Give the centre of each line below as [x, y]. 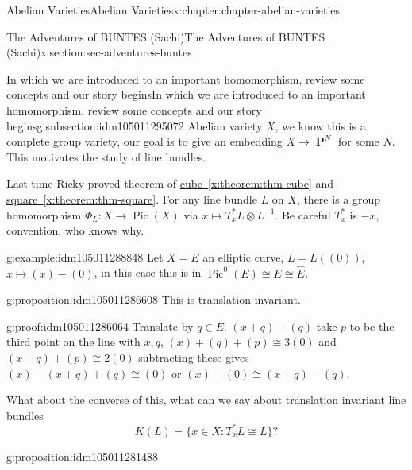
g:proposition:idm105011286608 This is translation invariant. [154, 299]
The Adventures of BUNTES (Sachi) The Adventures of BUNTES [166, 36]
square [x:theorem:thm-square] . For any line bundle [132, 198]
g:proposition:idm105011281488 [83, 456]
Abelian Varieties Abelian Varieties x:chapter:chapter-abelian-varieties [173, 10]
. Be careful [303, 214]
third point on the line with [73, 342]
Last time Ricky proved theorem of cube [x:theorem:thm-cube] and [170, 183]
